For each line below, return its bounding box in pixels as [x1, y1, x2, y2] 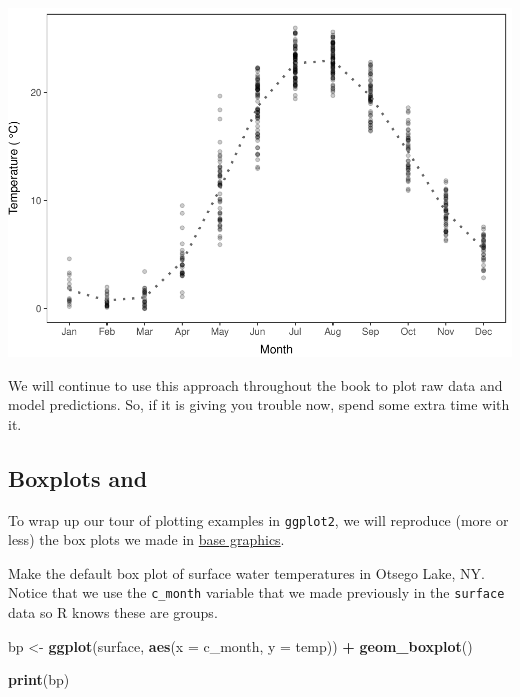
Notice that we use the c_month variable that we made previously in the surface [8, 582, 505, 603]
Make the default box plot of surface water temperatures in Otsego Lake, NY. [8, 562, 485, 583]
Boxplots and [8, 462, 148, 493]
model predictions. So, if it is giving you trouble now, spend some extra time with [8, 394, 510, 415]
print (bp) [8, 669, 70, 690]
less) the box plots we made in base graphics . [8, 529, 285, 550]
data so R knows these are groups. [8, 602, 218, 622]
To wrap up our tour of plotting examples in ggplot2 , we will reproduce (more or [8, 509, 509, 530]
